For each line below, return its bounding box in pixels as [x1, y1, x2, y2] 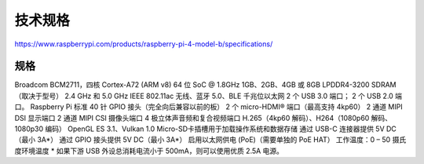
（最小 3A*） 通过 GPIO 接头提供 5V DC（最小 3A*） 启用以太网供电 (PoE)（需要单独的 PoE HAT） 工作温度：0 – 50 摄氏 [14, 135, 407, 144]
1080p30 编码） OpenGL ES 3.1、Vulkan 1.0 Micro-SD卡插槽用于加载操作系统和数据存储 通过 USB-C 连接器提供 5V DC [14, 124, 397, 133]
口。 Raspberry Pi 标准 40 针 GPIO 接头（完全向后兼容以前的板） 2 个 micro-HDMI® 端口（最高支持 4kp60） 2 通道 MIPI [14, 102, 404, 111]
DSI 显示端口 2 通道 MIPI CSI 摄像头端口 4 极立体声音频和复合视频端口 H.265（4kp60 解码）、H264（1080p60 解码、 [14, 113, 393, 122]
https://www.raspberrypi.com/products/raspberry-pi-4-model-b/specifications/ [14, 39, 273, 49]
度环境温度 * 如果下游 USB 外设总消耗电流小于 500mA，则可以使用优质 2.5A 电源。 [14, 146, 284, 155]
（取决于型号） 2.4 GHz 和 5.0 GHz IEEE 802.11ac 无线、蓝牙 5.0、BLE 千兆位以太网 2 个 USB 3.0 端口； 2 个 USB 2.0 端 [14, 91, 403, 100]
